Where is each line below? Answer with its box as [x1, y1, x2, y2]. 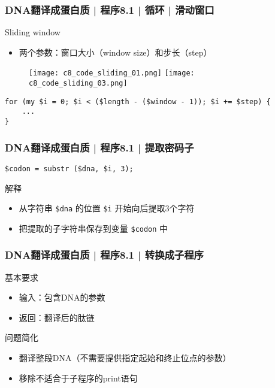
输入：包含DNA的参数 [19, 291, 105, 304]
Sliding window [5, 26, 61, 38]
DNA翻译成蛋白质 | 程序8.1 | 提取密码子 [5, 140, 194, 154]
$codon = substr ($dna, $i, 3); [5, 164, 134, 173]
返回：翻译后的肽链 [19, 311, 95, 323]
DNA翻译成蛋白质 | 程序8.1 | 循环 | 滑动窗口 [5, 2, 214, 17]
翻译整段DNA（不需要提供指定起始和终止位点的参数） [19, 351, 231, 364]
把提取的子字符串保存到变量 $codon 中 [19, 222, 168, 234]
